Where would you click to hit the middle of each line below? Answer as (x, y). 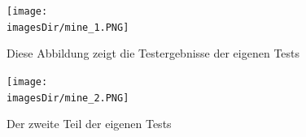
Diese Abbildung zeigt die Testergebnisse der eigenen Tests (153, 53)
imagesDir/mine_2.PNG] (68, 98)
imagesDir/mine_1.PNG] (68, 27)
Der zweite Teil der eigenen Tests (89, 124)
